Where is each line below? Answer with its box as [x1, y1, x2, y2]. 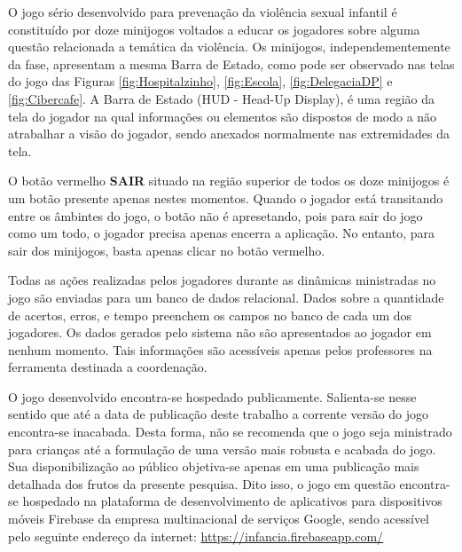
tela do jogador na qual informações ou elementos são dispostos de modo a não [8, 106, 437, 125]
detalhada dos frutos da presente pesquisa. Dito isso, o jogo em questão [8, 474, 395, 493]
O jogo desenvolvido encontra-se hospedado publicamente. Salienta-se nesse [8, 387, 417, 406]
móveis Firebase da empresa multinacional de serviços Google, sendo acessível [8, 509, 430, 528]
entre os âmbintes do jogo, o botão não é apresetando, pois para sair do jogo [8, 206, 423, 225]
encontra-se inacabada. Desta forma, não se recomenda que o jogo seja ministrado [8, 422, 452, 441]
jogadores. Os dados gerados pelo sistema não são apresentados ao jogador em [8, 323, 432, 342]
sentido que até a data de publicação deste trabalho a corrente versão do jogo [8, 405, 429, 423]
